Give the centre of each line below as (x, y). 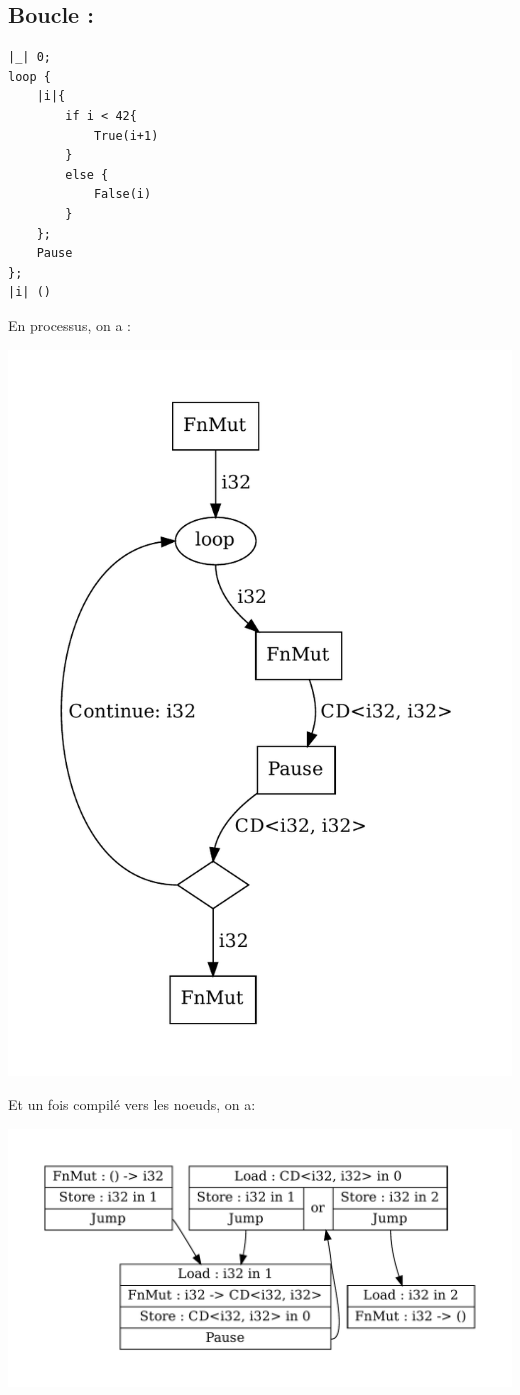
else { (87, 174)
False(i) (122, 194)
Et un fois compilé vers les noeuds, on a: (132, 1104)
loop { (29, 76)
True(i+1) (126, 135)
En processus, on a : (69, 324)
